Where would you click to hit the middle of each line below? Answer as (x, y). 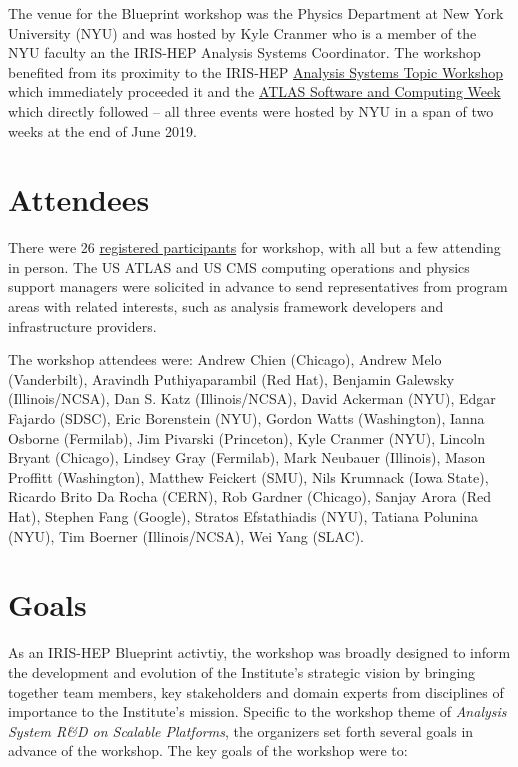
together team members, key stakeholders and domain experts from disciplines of (256, 691)
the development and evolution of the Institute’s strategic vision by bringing (242, 671)
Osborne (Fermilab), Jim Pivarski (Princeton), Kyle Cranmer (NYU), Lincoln (247, 437)
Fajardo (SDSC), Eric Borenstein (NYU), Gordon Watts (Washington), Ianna (246, 418)
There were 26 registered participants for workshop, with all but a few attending (254, 247)
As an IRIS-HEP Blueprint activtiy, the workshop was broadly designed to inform (259, 652)
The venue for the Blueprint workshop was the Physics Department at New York (256, 13)
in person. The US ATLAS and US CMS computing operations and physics (239, 266)
